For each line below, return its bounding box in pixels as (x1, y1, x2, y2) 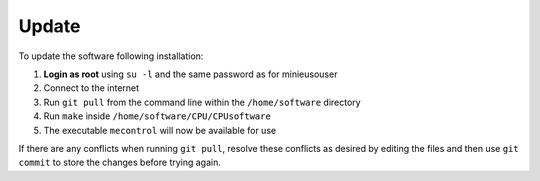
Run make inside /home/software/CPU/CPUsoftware (43, 110, 272, 122)
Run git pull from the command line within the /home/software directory (43, 96, 361, 108)
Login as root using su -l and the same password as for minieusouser (43, 68, 338, 80)
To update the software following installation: (18, 50, 204, 62)
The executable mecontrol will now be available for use (43, 124, 277, 136)
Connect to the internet (43, 82, 140, 94)
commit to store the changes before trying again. (18, 156, 222, 169)
